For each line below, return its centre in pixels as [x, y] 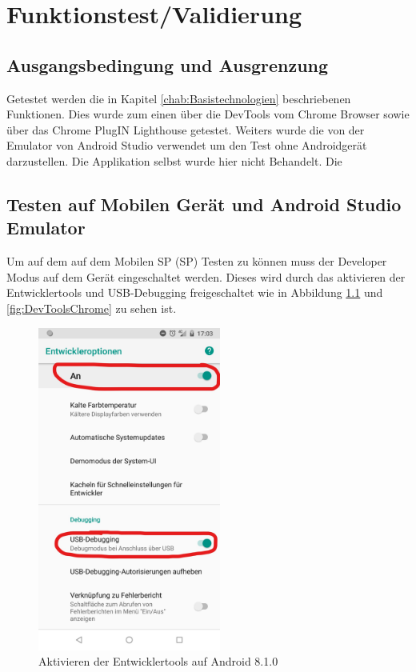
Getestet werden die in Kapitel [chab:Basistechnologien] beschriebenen [179, 98]
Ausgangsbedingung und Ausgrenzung [168, 64]
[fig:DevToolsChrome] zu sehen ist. [92, 308]
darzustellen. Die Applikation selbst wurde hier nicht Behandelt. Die [174, 160]
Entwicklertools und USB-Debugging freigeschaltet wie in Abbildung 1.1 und [195, 292]
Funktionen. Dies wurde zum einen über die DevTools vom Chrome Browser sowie [208, 114]
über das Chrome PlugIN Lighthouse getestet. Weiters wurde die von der [186, 129]
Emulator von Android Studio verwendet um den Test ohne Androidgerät [187, 145]
